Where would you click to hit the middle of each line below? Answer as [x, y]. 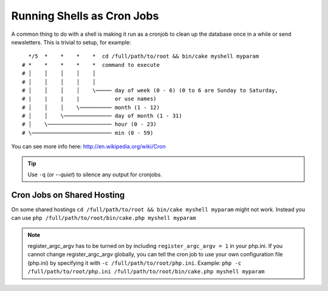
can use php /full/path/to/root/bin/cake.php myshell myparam [104, 218]
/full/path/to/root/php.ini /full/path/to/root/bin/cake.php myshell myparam [146, 272]
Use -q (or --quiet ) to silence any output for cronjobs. [95, 175]
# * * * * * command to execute [91, 65]
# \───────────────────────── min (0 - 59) [88, 133]
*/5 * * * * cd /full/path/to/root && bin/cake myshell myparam [144, 56]
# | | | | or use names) [90, 99]
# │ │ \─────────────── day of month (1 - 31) [102, 116]
